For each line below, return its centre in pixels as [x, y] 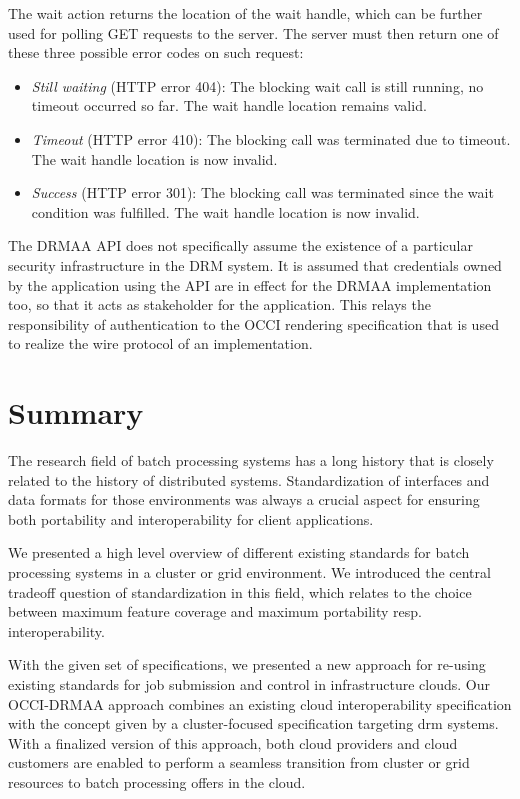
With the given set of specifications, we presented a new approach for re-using [247, 664]
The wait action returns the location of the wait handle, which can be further [245, 13]
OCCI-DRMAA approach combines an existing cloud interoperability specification [260, 703]
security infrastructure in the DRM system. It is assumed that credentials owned [255, 264]
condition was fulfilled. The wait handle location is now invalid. [225, 211]
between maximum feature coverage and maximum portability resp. [215, 611]
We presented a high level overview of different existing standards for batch [239, 552]
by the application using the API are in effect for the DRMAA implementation [250, 284]
